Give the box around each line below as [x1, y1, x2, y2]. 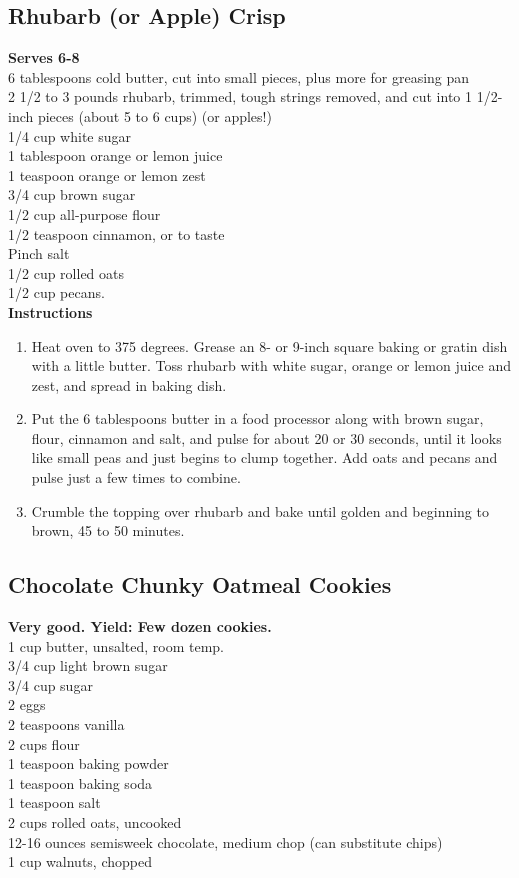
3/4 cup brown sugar [8, 184, 136, 205]
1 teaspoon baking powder [8, 753, 169, 774]
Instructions [8, 301, 93, 322]
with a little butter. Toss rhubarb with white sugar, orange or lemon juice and [31, 355, 512, 376]
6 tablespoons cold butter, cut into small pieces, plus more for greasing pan [8, 66, 470, 87]
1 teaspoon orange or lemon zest [8, 164, 206, 185]
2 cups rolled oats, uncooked [8, 812, 182, 832]
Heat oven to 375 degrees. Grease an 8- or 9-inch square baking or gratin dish [31, 335, 508, 356]
